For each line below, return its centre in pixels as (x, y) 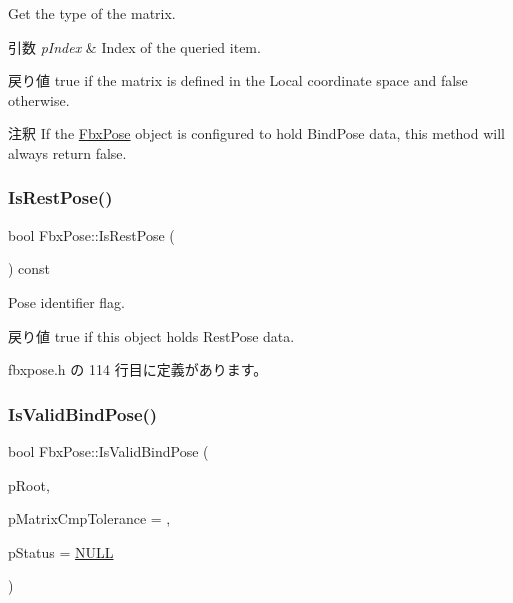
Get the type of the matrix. (92, 13)
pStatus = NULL (61, 551)
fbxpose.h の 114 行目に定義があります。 (138, 369)
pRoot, (29, 484)
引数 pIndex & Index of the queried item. (134, 46)
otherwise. (39, 99)
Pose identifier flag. (66, 301)
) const (29, 268)
